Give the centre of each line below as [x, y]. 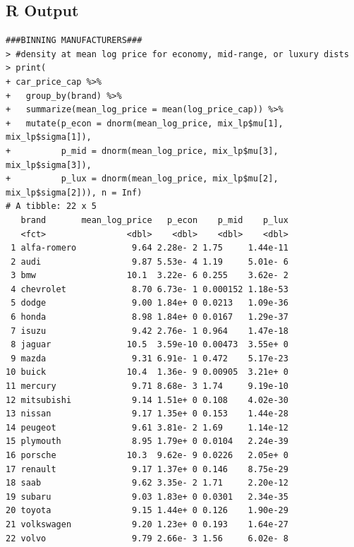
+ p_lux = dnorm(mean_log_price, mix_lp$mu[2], [142, 179]
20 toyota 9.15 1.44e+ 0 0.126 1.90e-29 [147, 511]
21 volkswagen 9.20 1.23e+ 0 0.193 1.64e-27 [147, 524]
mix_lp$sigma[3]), [49, 165]
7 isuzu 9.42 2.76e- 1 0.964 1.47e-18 [149, 331]
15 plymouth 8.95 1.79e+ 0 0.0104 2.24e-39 [147, 441]
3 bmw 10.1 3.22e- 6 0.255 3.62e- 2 [149, 276]
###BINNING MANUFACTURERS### [74, 41]
